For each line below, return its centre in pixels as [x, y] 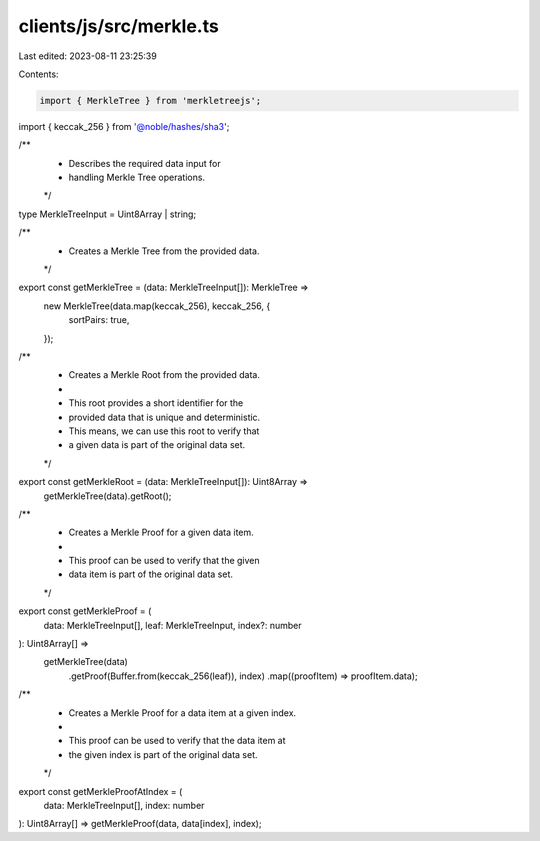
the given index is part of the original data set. [163, 754]
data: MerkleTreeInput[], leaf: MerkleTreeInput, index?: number [172, 625]
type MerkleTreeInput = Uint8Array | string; [107, 214]
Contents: [38, 74]
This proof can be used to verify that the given [164, 561]
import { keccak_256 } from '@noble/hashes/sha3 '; [124, 126]
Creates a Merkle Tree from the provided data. [164, 251]
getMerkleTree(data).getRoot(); [107, 496]
